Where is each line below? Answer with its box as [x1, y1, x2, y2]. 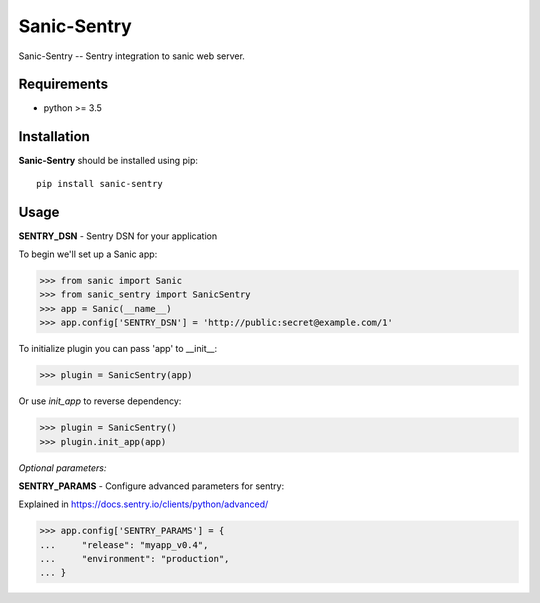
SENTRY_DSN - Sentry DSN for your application [18, 230, 218, 242]
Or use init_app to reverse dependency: [18, 395, 182, 407]
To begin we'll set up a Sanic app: [18, 248, 158, 260]
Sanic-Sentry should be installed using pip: [18, 155, 199, 167]
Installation [18, 128, 90, 145]
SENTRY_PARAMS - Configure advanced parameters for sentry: [18, 480, 285, 492]
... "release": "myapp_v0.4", [39, 539, 209, 550]
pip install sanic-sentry [36, 178, 164, 189]
